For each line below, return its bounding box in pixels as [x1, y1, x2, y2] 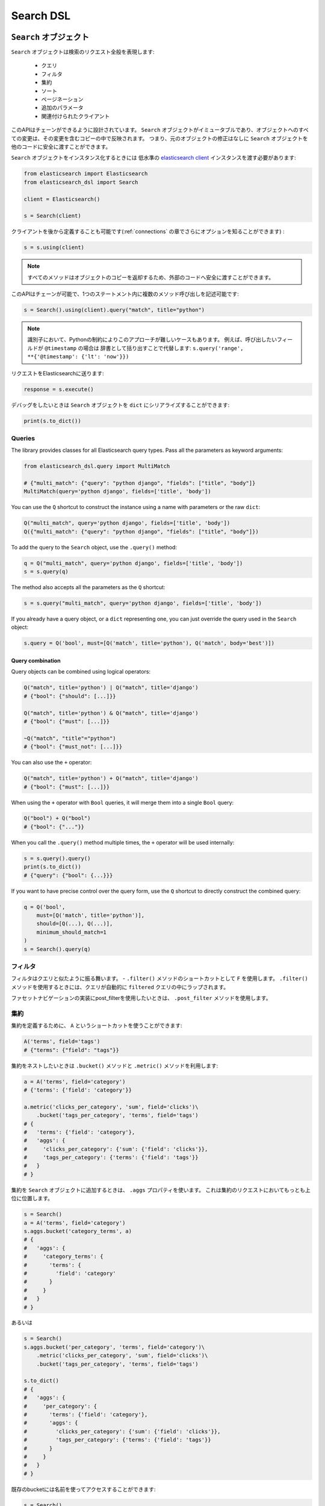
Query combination [11, 657, 61, 664]
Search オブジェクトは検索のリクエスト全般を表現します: [11, 48, 155, 55]
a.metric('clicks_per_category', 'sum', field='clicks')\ [23, 1103, 199, 1110]
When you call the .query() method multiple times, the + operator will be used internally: [11, 839, 235, 846]
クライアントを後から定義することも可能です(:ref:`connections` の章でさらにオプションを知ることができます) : [11, 228, 285, 235]
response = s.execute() [23, 386, 94, 393]
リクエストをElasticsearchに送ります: [11, 369, 104, 377]
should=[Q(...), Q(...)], [36, 920, 113, 927]
